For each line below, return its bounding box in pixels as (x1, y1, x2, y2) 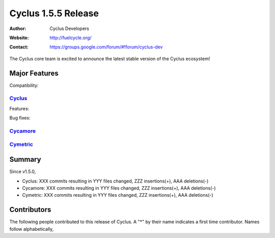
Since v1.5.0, (9, 168, 36, 175)
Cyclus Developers (49, 25, 89, 32)
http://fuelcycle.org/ (49, 35, 92, 41)
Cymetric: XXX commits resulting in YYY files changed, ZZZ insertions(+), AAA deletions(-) (22, 192, 213, 198)
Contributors (9, 205, 51, 214)
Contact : (9, 44, 29, 50)
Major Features (9, 69, 59, 77)
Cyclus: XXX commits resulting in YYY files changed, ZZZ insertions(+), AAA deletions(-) (22, 178, 209, 184)
